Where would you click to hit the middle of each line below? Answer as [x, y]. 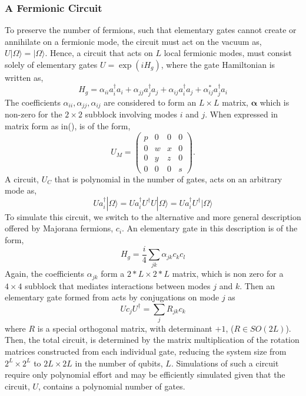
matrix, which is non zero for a [228, 274]
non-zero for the [34, 114]
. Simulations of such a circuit [225, 363]
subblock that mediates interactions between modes [118, 285]
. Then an [257, 285]
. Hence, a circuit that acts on [99, 53]
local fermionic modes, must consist [228, 53]
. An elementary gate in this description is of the [210, 228]
